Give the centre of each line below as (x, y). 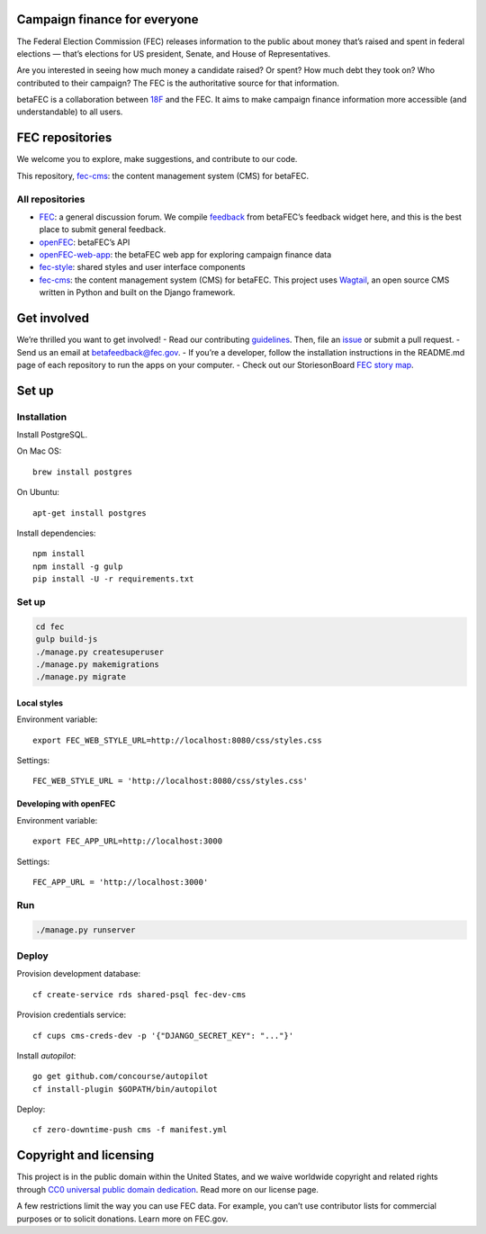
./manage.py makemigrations (97, 664)
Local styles (40, 703)
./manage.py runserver (85, 930)
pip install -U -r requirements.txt (113, 579)
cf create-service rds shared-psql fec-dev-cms (139, 994)
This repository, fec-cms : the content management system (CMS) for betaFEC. (163, 176)
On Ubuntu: (38, 492)
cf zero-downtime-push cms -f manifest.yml (130, 1130)
